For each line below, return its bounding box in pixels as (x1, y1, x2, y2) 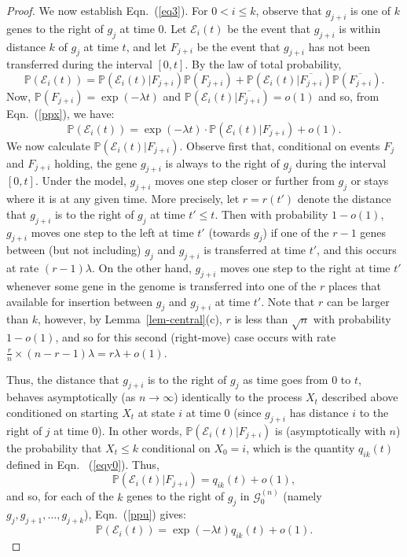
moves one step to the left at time (31, 223, 194, 240)
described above (321, 389, 398, 405)
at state (137, 404, 175, 420)
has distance (289, 404, 349, 420)
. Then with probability (214, 205, 328, 222)
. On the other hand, (92, 260, 192, 276)
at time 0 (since (185, 404, 262, 420)
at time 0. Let (119, 20, 187, 36)
